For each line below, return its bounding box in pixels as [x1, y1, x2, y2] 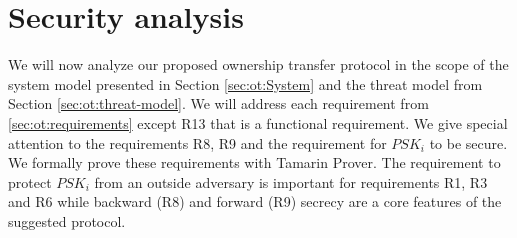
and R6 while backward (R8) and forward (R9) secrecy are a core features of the [8, 191, 502, 212]
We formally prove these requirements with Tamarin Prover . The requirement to [8, 152, 501, 173]
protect [8, 171, 52, 192]
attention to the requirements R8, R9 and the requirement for [8, 132, 387, 153]
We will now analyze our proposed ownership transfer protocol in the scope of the [8, 54, 509, 75]
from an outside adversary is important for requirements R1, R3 [94, 171, 488, 192]
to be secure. [429, 132, 508, 153]
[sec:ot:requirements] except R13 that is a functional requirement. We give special [8, 112, 508, 133]
